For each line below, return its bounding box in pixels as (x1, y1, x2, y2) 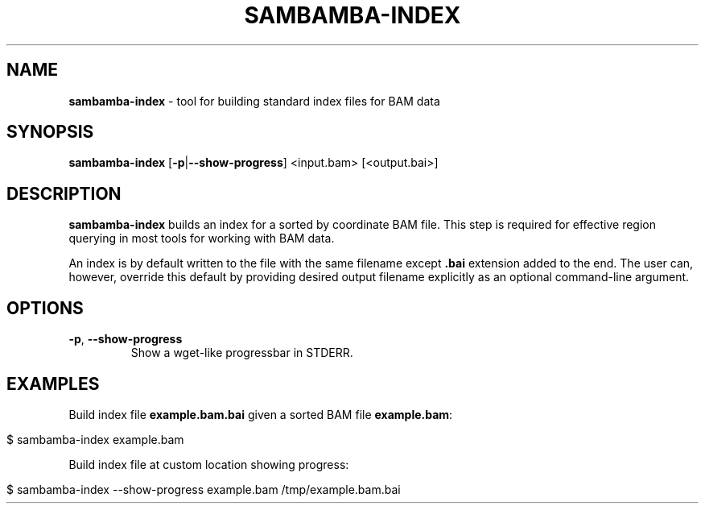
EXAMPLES (6, 373, 100, 394)
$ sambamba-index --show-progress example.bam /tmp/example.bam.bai (6, 482, 401, 496)
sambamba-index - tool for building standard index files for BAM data (68, 93, 440, 108)
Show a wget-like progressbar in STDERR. (130, 346, 353, 360)
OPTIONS (6, 297, 84, 318)
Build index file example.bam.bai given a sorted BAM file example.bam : (68, 407, 453, 421)
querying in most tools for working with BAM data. (68, 231, 335, 246)
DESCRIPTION (6, 183, 122, 204)
